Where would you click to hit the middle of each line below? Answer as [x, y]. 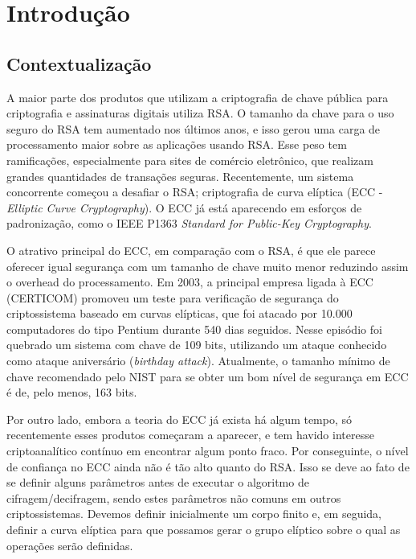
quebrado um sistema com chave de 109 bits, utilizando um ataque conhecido [197, 345]
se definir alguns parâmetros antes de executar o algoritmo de [158, 482]
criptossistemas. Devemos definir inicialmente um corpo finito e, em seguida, [194, 514]
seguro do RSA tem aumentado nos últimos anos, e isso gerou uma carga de [194, 128]
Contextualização [79, 63]
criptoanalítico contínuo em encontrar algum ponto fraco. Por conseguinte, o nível [208, 451]
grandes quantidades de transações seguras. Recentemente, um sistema [180, 176]
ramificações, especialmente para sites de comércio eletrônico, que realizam [190, 160]
